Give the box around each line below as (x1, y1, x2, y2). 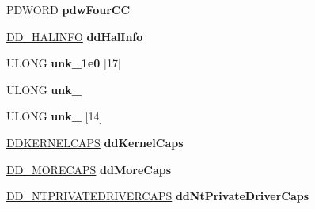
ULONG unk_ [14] (6, 108, 103, 124)
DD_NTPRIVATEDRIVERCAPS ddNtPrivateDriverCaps (6, 188, 309, 204)
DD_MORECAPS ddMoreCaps (6, 161, 172, 177)
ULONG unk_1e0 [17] (6, 55, 121, 71)
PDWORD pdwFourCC (6, 2, 131, 17)
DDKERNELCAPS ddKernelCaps (6, 134, 184, 150)
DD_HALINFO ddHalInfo (6, 28, 143, 44)
